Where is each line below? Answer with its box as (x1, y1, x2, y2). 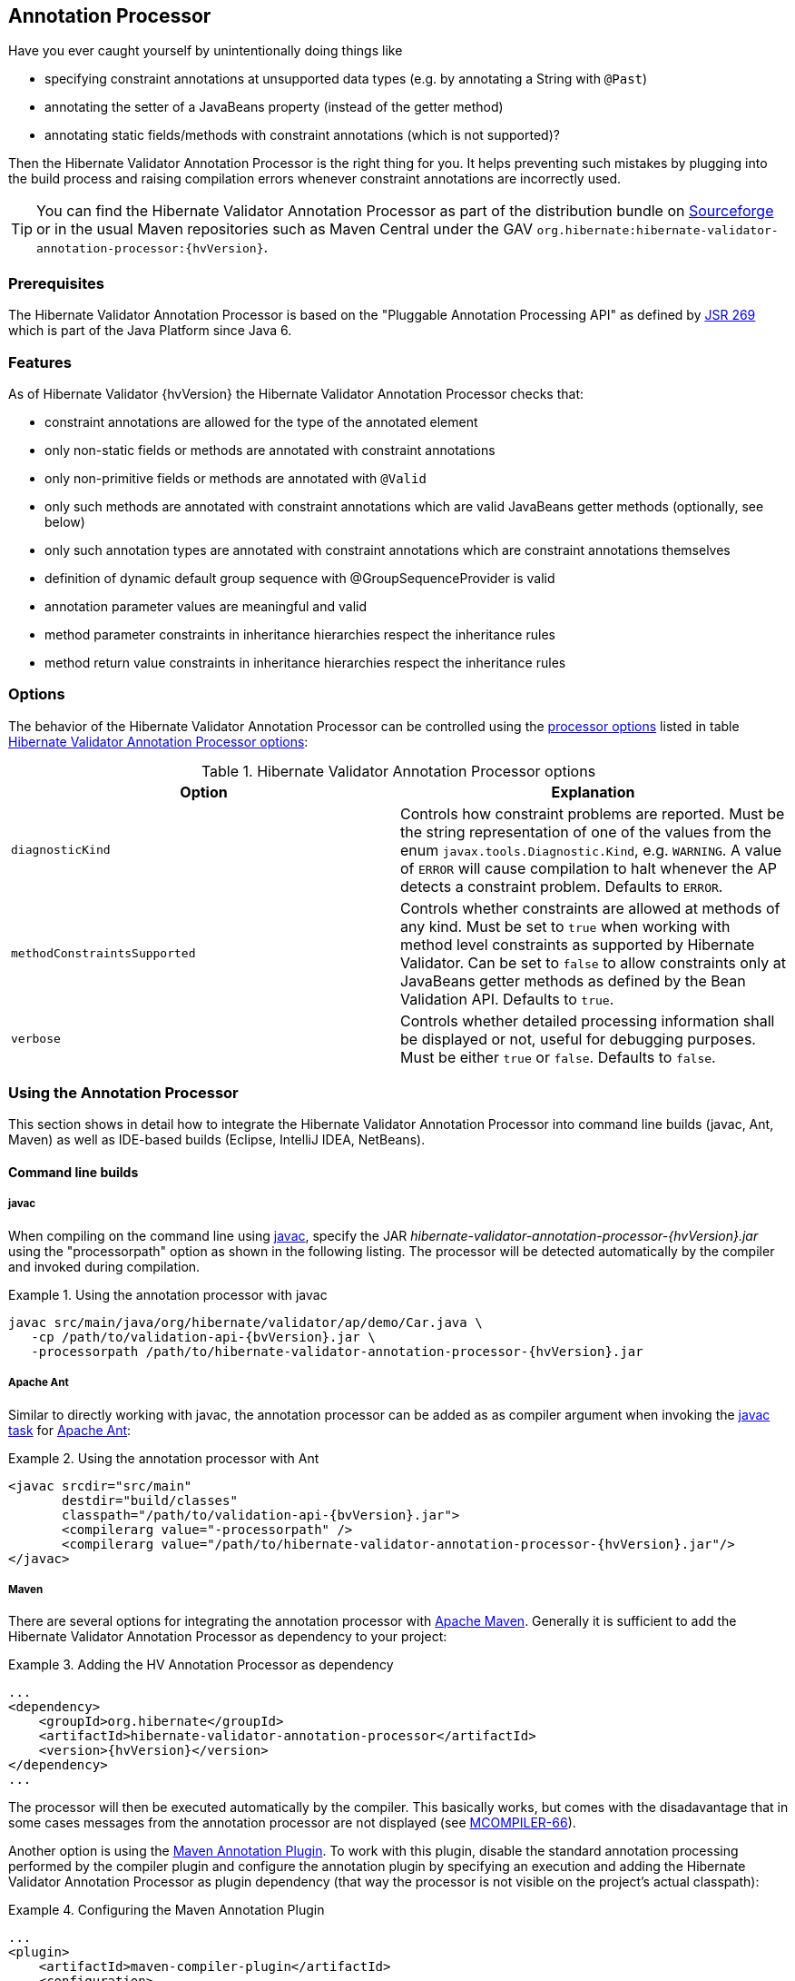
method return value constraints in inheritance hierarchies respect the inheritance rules (44, 654, 566, 670)
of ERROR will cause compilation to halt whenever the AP (400, 858, 777, 877)
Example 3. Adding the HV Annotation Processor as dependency (8, 1657, 394, 1673)
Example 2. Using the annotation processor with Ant (8, 1450, 319, 1466)
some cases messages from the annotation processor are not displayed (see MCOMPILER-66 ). (8, 1815, 576, 1831)
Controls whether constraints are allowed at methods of (400, 898, 780, 917)
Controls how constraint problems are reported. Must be (400, 804, 785, 823)
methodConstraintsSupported (11, 946, 196, 961)
